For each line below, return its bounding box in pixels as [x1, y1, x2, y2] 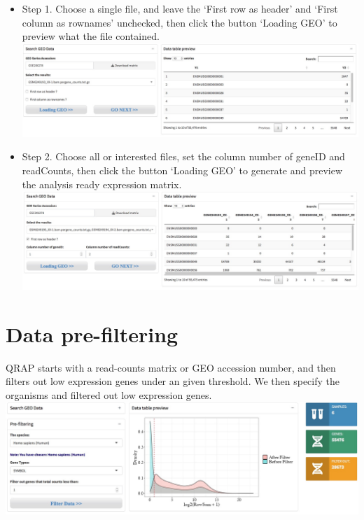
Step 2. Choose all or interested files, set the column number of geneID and [22, 149, 345, 164]
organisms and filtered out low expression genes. [6, 387, 212, 402]
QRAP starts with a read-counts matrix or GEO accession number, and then [6, 360, 336, 374]
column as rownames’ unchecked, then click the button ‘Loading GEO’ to [22, 15, 337, 29]
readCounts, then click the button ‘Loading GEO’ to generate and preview [22, 163, 343, 178]
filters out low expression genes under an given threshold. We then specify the [6, 374, 340, 388]
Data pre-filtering [6, 319, 178, 348]
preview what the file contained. [22, 29, 160, 43]
